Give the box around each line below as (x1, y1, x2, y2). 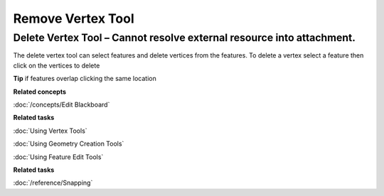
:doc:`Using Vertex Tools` (13, 126, 88, 135)
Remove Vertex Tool (13, 11, 134, 26)
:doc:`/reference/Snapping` (13, 178, 93, 187)
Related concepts (13, 87, 67, 96)
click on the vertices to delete (13, 61, 100, 70)
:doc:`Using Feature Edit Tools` (13, 153, 104, 161)
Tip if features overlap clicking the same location (13, 75, 156, 83)
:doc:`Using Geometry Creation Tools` (13, 139, 124, 148)
